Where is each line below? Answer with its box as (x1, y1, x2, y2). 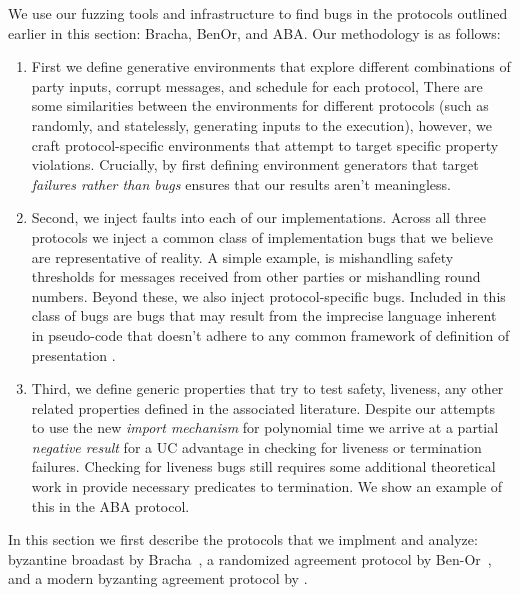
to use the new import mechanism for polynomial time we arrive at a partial (31, 417, 499, 438)
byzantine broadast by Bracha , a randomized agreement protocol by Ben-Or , (8, 548, 492, 569)
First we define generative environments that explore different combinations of (31, 56, 511, 77)
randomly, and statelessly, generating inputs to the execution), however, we (31, 114, 492, 135)
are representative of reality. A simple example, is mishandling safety (31, 246, 454, 267)
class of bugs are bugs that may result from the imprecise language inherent (31, 305, 497, 326)
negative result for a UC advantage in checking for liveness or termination (31, 436, 482, 457)
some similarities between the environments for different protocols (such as (31, 95, 489, 116)
